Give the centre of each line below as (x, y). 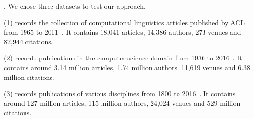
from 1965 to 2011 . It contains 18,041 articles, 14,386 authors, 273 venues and (123, 32)
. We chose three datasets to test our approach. (75, 6)
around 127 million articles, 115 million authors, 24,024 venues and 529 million (122, 103)
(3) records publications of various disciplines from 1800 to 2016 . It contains (120, 93)
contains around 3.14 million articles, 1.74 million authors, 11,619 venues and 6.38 (127, 67)
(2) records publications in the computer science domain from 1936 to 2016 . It (123, 58)
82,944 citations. (28, 41)
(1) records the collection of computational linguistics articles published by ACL (125, 22)
